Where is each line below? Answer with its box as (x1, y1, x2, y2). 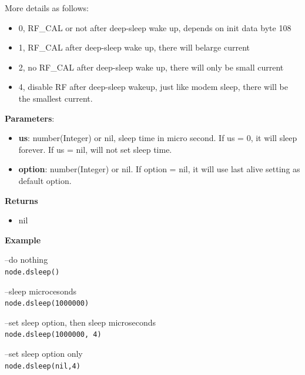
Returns (5, 194, 38, 206)
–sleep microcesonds (5, 284, 76, 297)
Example (5, 233, 41, 246)
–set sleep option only (5, 347, 83, 360)
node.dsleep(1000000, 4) (5, 330, 102, 339)
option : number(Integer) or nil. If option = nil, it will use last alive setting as (18, 163, 300, 175)
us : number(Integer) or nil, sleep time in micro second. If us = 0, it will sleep (18, 132, 297, 144)
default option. (18, 174, 72, 186)
